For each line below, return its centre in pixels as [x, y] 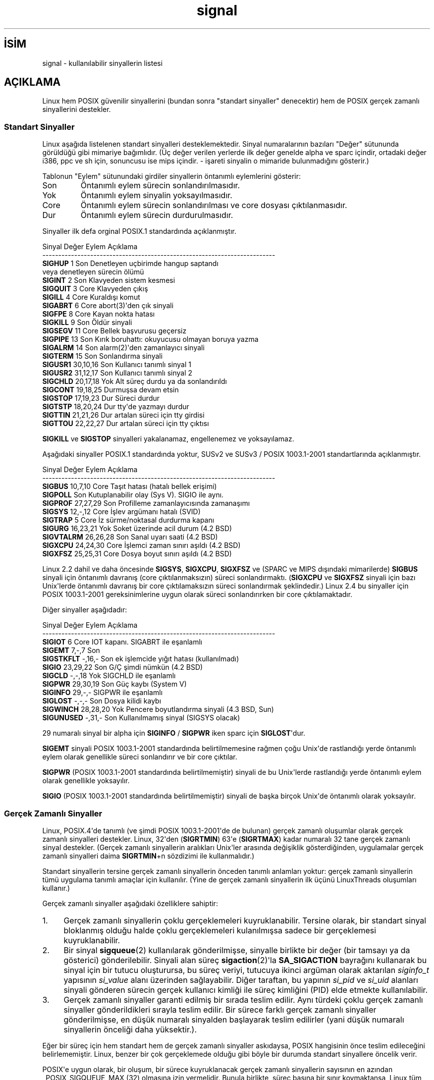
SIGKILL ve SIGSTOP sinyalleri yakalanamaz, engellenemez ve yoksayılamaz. [168, 439]
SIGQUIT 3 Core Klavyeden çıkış [95, 289]
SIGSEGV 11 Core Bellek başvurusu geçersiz [114, 331]
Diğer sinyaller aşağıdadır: [85, 610]
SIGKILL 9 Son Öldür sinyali [87, 323]
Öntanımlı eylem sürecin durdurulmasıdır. [157, 215]
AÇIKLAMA [32, 82]
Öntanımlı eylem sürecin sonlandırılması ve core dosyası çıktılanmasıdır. [214, 205]
